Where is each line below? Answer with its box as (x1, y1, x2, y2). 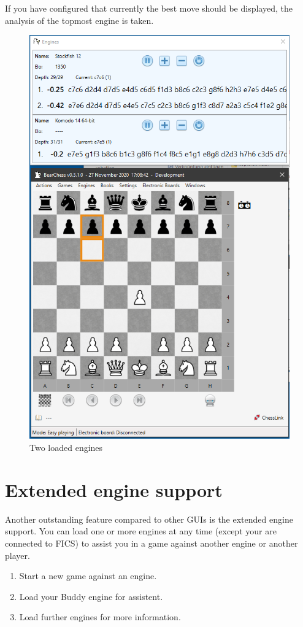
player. (5, 548, 30, 561)
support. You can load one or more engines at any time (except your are (5, 525, 277, 537)
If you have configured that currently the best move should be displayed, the (5, 2, 293, 14)
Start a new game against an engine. (19, 569, 157, 582)
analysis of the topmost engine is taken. (5, 13, 154, 26)
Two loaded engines (29, 441, 103, 454)
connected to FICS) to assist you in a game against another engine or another (5, 536, 298, 549)
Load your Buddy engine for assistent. (19, 590, 163, 602)
